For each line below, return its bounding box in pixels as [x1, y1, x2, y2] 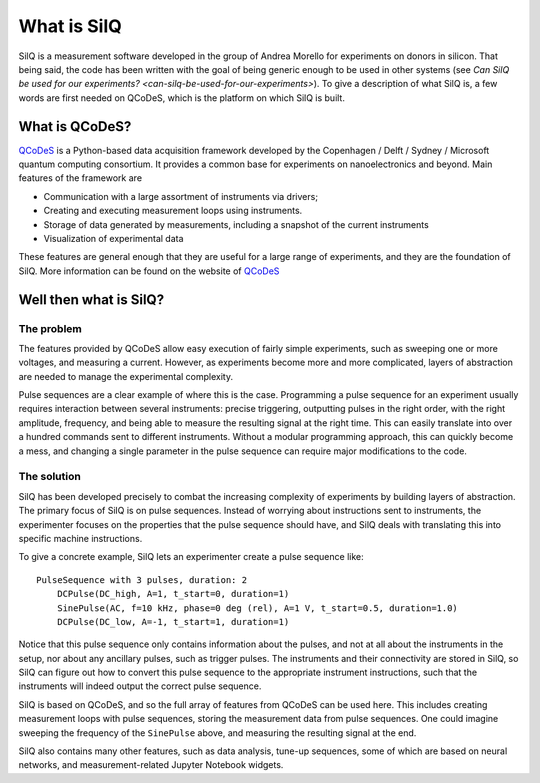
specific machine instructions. [18, 532, 143, 544]
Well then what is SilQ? [18, 291, 165, 308]
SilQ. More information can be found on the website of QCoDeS [18, 265, 280, 277]
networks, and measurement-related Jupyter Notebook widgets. [18, 759, 284, 771]
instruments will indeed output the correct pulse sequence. [18, 680, 262, 692]
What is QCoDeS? [18, 118, 132, 135]
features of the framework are [18, 172, 143, 184]
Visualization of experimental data [43, 232, 184, 244]
